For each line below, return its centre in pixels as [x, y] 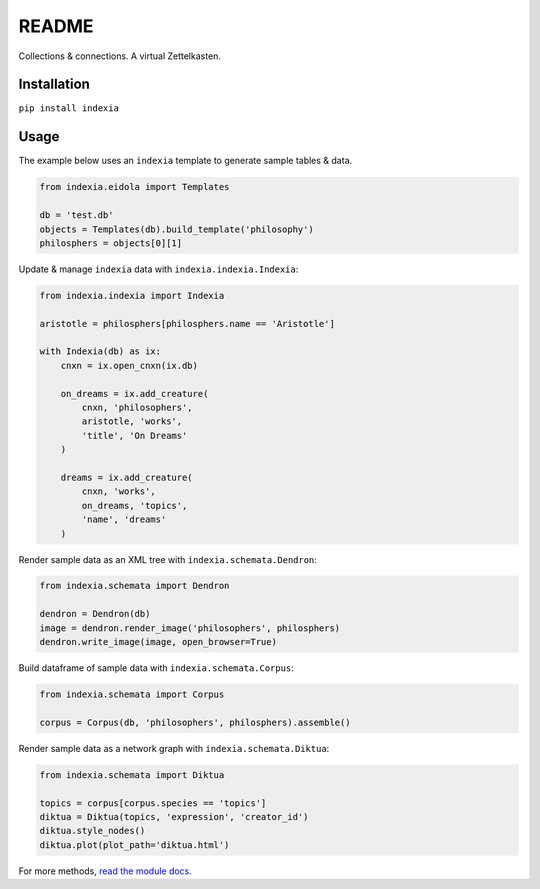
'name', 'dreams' [124, 519]
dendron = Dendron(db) [95, 614]
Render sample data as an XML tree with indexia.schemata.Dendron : [167, 559]
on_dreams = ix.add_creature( [134, 393]
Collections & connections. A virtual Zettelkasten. [120, 56]
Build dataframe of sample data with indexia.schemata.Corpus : [156, 668]
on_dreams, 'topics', [134, 505]
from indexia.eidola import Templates [134, 187]
